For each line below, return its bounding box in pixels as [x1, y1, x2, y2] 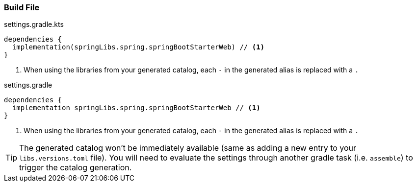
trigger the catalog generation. [19, 163, 132, 173]
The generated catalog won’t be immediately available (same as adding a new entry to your [19, 143, 357, 153]
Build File [4, 2, 40, 12]
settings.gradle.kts [4, 20, 64, 29]
